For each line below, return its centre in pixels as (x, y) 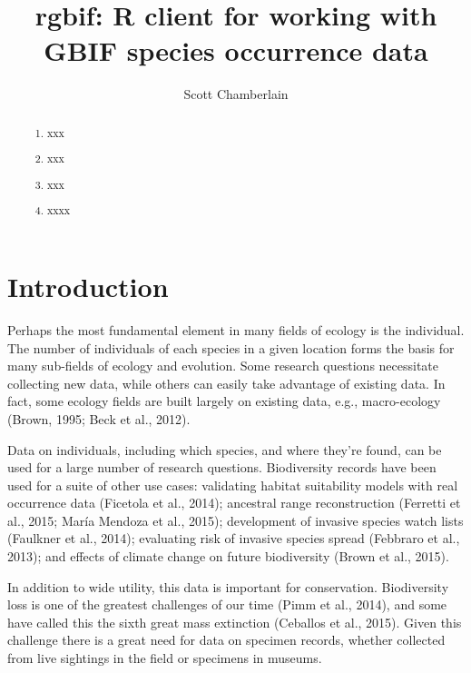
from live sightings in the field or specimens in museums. (165, 658)
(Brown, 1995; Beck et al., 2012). (99, 418)
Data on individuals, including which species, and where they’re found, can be (225, 449)
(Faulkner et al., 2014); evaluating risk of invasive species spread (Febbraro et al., (234, 538)
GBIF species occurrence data (236, 50)
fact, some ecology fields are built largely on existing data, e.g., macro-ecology (224, 401)
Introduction (88, 286)
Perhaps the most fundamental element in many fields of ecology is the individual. (236, 329)
